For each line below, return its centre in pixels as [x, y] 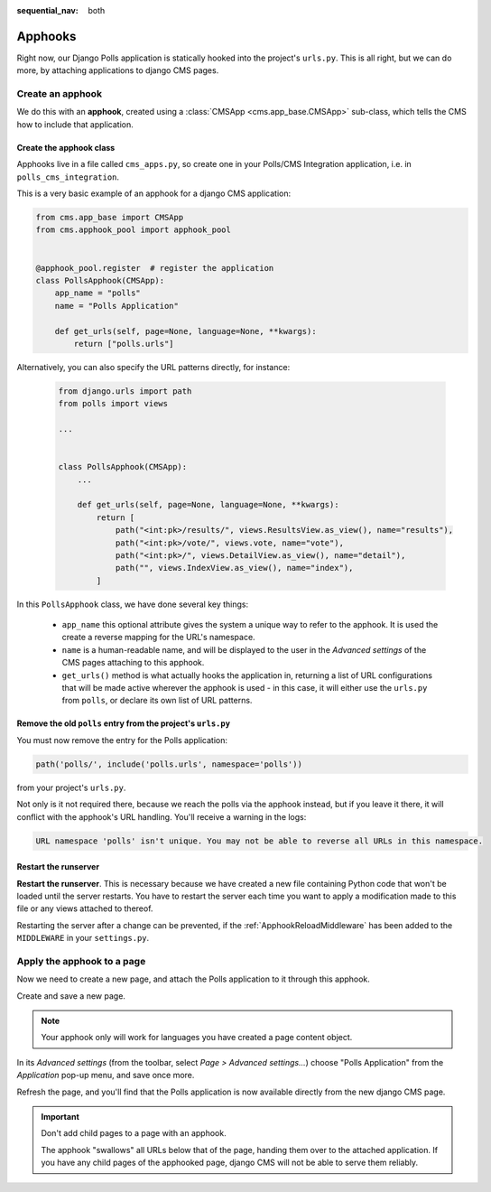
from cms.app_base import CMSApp [110, 217]
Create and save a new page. [71, 996]
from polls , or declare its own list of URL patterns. [157, 701]
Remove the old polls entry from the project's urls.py [123, 723]
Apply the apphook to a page [81, 961]
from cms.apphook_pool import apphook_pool [134, 230]
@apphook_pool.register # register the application [155, 268]
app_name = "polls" [98, 293]
